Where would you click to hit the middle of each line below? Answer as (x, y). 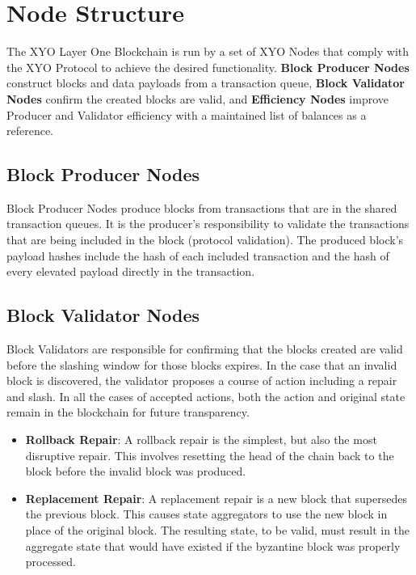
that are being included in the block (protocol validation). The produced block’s (205, 240)
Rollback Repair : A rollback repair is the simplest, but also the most (201, 440)
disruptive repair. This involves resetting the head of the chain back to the (210, 455)
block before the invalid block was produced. (136, 471)
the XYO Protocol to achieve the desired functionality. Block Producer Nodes (208, 67)
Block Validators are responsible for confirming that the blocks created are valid (205, 349)
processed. (50, 562)
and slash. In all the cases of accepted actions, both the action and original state (206, 396)
